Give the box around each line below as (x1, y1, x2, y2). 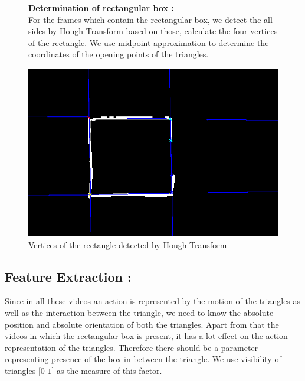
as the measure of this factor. (57, 364, 162, 376)
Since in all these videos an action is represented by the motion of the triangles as (5, 295, 301, 307)
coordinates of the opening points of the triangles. (28, 48, 209, 60)
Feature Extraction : (5, 267, 132, 285)
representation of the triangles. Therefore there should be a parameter (5, 341, 258, 353)
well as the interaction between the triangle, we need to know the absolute (5, 306, 274, 318)
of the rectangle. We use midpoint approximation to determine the (28, 36, 269, 48)
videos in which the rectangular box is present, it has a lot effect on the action (5, 330, 288, 342)
